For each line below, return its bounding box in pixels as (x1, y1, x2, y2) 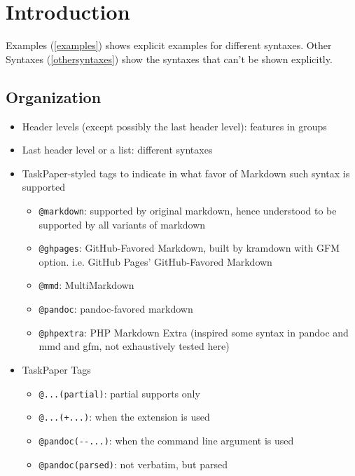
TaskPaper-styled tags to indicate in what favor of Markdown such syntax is (22, 165, 350, 180)
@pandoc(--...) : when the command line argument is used (39, 433, 294, 447)
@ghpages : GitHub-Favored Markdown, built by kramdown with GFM (39, 240, 340, 255)
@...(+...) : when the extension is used (39, 409, 210, 424)
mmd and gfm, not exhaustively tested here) (39, 339, 230, 353)
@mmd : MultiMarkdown (39, 278, 134, 292)
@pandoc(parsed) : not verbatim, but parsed (39, 456, 228, 471)
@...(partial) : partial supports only (39, 386, 200, 400)
